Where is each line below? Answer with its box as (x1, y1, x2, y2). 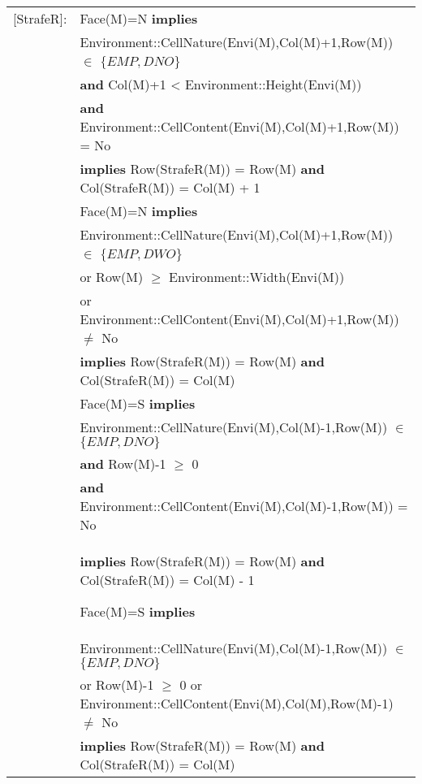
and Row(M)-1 (80, 454, 166, 473)
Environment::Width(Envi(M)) (169, 267, 345, 286)
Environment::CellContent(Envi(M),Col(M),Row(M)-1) (80, 694, 394, 713)
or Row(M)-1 (80, 675, 154, 694)
